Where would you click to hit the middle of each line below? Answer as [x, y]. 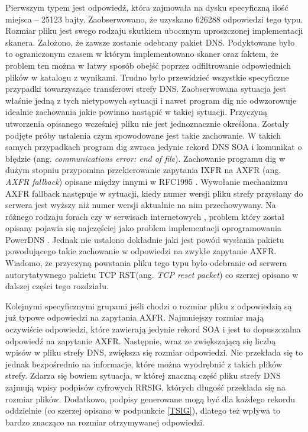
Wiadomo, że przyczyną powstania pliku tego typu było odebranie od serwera [146, 263]
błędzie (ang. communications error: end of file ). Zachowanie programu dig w [145, 158]
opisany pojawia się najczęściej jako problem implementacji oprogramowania [144, 228]
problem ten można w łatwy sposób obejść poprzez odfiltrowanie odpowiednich [148, 65]
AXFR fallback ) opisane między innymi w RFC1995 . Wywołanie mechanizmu [147, 181]
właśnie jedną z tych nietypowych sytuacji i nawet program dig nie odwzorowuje [151, 100]
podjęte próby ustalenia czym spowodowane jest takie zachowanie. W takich [143, 135]
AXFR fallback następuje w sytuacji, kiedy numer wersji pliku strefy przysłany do [154, 193]
